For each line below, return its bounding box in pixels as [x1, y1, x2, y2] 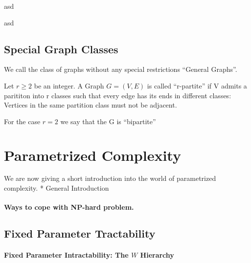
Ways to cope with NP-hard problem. [4, 202, 134, 212]
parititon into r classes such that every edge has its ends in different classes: [4, 90, 231, 100]
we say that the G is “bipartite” [60, 116, 156, 126]
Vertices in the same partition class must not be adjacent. [4, 100, 177, 110]
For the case [4, 116, 41, 126]
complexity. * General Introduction [4, 183, 109, 193]
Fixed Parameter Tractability [4, 226, 156, 241]
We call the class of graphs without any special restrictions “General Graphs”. [4, 64, 237, 74]
